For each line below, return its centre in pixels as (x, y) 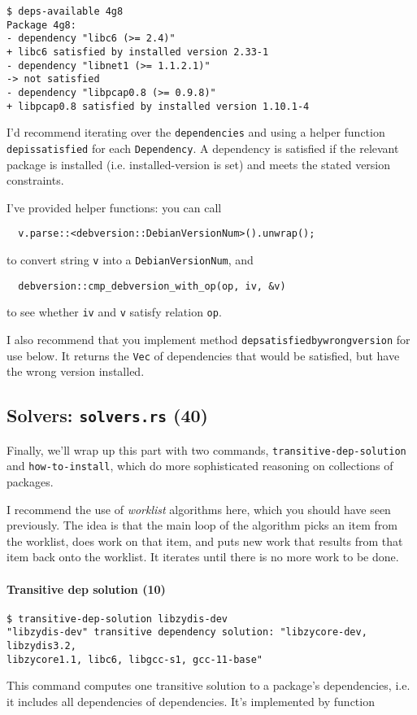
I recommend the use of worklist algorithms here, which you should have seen (199, 509)
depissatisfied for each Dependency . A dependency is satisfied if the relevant (203, 148)
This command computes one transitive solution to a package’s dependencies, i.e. (208, 685)
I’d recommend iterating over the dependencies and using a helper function (196, 132)
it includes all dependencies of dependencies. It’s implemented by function (191, 701)
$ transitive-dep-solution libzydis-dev (117, 619)
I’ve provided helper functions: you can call (114, 207)
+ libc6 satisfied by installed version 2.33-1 (138, 52)
